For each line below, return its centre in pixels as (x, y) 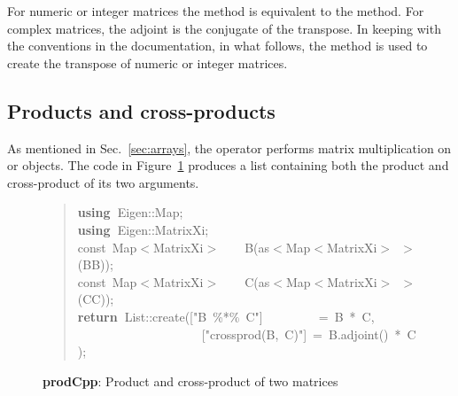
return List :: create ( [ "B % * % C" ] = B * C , (226, 316)
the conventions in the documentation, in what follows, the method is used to (217, 46)
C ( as (257, 281)
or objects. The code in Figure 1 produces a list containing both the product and (228, 165)
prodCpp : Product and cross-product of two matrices (190, 380)
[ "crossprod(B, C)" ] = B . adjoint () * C (309, 334)
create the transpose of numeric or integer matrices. (147, 62)
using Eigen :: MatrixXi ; (143, 229)
